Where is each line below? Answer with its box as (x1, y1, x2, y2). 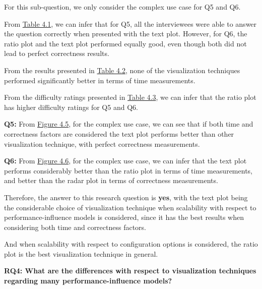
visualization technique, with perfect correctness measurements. (4, 138, 200, 149)
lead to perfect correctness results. (4, 48, 109, 59)
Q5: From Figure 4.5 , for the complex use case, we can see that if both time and (4, 119, 253, 129)
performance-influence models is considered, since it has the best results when (4, 212, 244, 222)
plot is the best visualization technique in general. (4, 248, 158, 259)
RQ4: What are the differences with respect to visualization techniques (4, 265, 256, 276)
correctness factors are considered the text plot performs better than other (4, 128, 234, 139)
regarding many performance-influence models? (4, 275, 172, 286)
